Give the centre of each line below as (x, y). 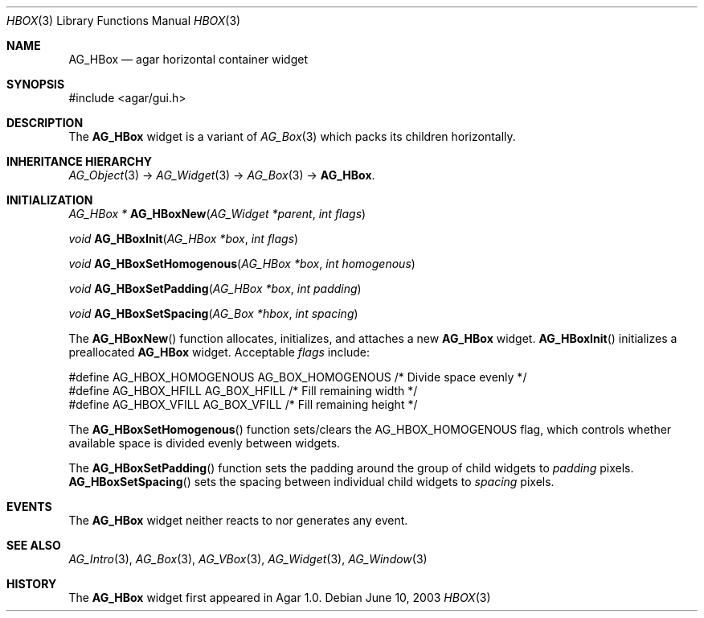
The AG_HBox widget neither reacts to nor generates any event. (238, 520)
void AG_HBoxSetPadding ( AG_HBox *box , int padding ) (215, 288)
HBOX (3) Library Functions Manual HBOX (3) (124, 21)
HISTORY (32, 584)
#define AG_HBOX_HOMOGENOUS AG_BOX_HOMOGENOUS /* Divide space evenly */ (298, 377)
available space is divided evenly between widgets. (205, 443)
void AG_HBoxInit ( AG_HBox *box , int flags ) (184, 239)
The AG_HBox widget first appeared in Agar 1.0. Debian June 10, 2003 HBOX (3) (280, 597)
